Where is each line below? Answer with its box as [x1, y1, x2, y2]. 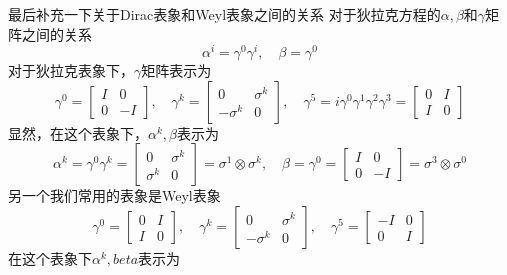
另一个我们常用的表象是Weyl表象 [8, 185, 221, 206]
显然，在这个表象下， [8, 122, 148, 143]
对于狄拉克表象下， [8, 60, 134, 81]
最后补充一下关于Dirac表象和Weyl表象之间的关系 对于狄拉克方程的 [8, 4, 441, 24]
